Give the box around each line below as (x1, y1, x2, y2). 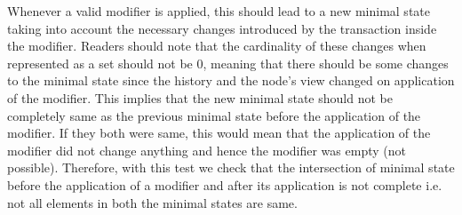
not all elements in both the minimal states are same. (7, 193, 298, 211)
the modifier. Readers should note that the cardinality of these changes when (7, 36, 426, 55)
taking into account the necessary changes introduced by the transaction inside (7, 19, 437, 37)
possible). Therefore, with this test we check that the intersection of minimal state (7, 158, 455, 177)
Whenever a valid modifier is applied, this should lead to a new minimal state (7, 2, 430, 20)
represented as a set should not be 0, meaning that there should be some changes (7, 53, 449, 72)
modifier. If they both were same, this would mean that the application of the (7, 123, 431, 142)
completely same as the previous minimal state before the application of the (7, 106, 421, 124)
